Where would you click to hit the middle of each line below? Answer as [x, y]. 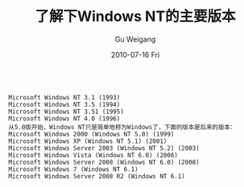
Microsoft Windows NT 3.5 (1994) [64, 104]
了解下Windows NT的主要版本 [135, 16]
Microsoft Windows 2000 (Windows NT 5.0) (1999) [91, 134]
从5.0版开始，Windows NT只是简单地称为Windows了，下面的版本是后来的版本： [122, 127]
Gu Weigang [135, 39]
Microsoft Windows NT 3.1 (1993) [64, 97]
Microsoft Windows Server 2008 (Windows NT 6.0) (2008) [104, 162]
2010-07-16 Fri [135, 55]
